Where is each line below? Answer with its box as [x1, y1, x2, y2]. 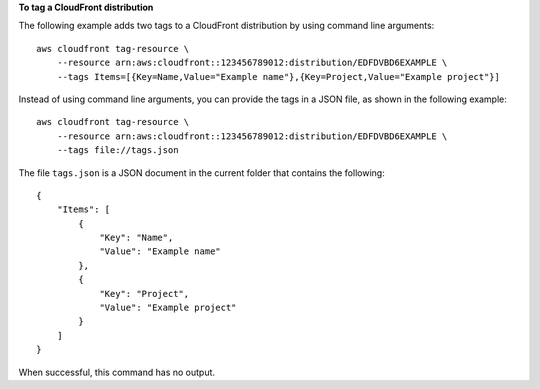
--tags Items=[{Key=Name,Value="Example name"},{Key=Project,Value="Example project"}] [56, 71, 500, 82]
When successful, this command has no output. [18, 366, 215, 378]
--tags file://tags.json [56, 145, 179, 156]
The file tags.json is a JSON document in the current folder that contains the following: [18, 166, 385, 179]
